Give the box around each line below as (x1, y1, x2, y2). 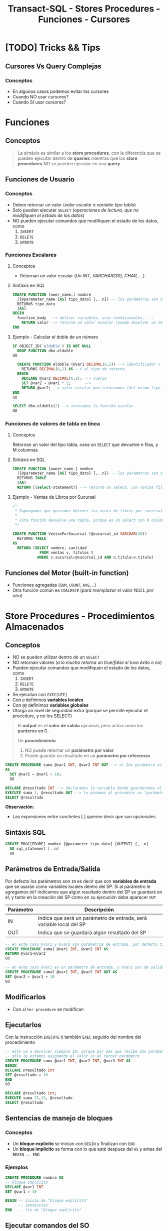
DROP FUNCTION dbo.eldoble (17, 348, 73, 353)
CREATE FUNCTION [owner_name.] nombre (12, 466, 93, 471)
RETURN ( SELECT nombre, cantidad (17, 545, 87, 550)
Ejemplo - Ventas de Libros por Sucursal (12, 494, 96, 500)
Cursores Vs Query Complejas (5, 62, 101, 70)
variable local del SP (37, 921, 86, 928)
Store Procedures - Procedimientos (5, 610, 155, 622)
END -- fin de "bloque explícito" (5, 1207, 81, 1213)
